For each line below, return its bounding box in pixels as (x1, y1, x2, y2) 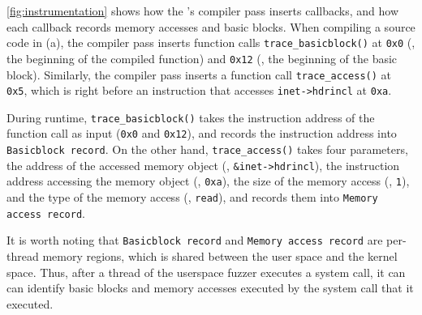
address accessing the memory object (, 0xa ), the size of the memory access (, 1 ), (6, 172, 410, 189)
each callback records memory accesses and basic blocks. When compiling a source (6, 18, 416, 35)
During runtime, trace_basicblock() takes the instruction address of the (6, 109, 375, 126)
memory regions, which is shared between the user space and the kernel (42, 248, 398, 265)
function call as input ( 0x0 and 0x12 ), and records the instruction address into (6, 125, 397, 142)
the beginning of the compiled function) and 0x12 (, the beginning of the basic (6, 49, 398, 66)
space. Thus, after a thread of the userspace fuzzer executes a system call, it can (6, 263, 406, 280)
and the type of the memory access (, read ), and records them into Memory (6, 189, 378, 206)
